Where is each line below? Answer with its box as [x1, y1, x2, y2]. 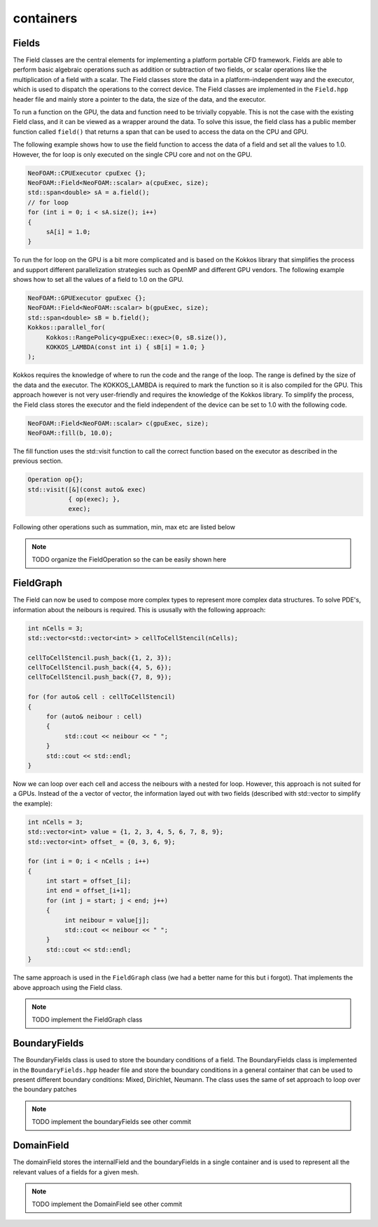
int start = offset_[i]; [45, 877, 132, 885]
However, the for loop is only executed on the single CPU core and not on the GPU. [13, 150, 252, 158]
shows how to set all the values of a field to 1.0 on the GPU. [13, 276, 184, 284]
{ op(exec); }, [68, 495, 120, 503]
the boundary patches [13, 1085, 77, 1094]
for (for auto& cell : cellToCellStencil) [27, 693, 176, 701]
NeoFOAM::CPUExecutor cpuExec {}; [27, 169, 146, 177]
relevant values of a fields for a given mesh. [13, 1167, 139, 1176]
